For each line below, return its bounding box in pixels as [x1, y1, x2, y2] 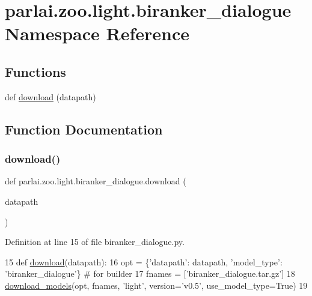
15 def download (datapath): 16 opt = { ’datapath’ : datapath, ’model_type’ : [5, 255, 283, 268]
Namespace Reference [5, 21, 189, 46]
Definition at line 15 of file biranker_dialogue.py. [5, 235, 185, 248]
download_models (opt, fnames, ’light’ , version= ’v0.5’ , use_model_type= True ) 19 [5, 279, 308, 291]
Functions [5, 62, 66, 80]
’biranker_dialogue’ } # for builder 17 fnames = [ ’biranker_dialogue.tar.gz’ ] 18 [5, 267, 295, 280]
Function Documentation [5, 119, 163, 138]
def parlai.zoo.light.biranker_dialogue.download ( [5, 175, 186, 187]
